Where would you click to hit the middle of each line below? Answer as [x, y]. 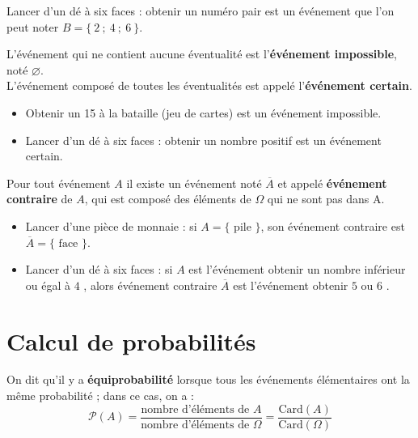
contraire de [40, 199]
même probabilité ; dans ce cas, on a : [100, 395]
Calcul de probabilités [131, 340]
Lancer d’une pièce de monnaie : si [111, 225]
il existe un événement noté [194, 183]
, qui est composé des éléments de [168, 199]
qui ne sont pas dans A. [326, 199]
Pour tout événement [59, 183]
